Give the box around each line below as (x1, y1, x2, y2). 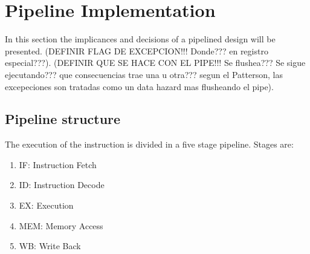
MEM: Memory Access (19, 219, 103, 232)
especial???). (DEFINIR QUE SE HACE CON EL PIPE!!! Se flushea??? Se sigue (5, 56, 306, 69)
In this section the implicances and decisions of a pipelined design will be (5, 33, 276, 45)
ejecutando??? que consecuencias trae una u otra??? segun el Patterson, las (5, 68, 283, 80)
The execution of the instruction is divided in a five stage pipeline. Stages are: (5, 138, 294, 151)
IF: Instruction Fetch (19, 158, 97, 171)
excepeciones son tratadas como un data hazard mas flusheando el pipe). (5, 80, 274, 93)
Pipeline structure (5, 109, 121, 128)
